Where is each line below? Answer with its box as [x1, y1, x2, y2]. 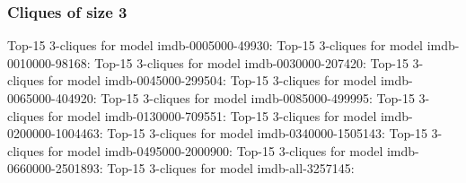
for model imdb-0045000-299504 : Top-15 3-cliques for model [48, 71, 377, 90]
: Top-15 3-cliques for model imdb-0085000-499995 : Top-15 [92, 89, 415, 107]
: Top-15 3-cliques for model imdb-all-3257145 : [99, 159, 355, 178]
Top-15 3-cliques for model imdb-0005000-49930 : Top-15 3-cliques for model [7, 36, 424, 55]
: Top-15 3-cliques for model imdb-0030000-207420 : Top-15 [86, 53, 409, 72]
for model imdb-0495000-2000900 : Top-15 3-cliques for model [48, 141, 383, 160]
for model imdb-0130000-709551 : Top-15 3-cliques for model [48, 106, 377, 125]
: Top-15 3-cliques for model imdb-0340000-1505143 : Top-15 [99, 124, 427, 143]
